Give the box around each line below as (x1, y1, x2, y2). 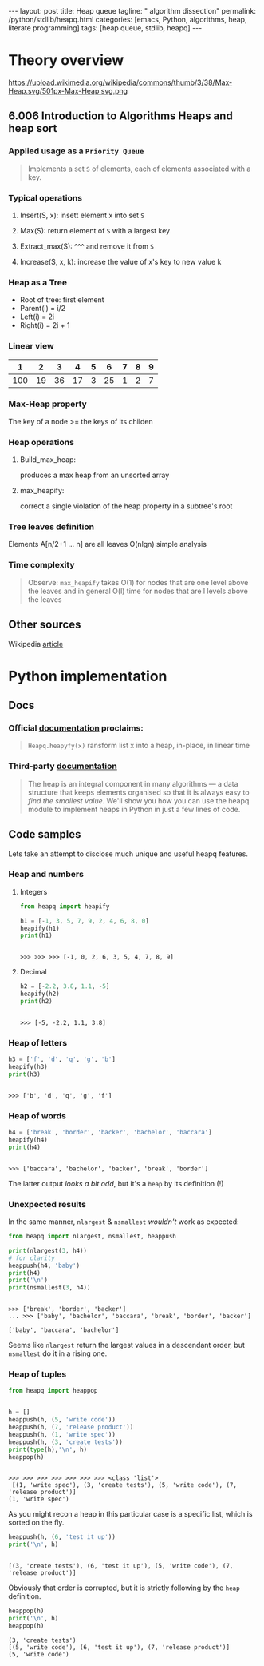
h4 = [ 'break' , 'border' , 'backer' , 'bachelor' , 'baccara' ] (8, 1129, 213, 1137)
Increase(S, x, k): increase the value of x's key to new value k (19, 257, 222, 266)
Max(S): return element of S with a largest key (19, 225, 170, 235)
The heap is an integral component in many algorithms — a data (27, 779, 238, 788)
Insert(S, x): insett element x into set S (19, 210, 145, 220)
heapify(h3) (8, 1063, 48, 1071)
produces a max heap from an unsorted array (19, 470, 170, 480)
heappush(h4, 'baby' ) (8, 1261, 81, 1269)
